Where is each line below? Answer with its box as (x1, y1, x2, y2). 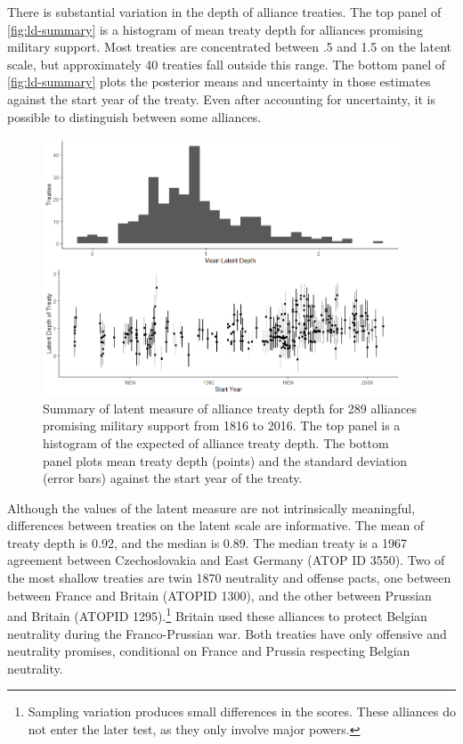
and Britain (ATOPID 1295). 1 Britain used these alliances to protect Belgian (7, 604, 427, 625)
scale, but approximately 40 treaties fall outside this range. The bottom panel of (7, 54, 445, 73)
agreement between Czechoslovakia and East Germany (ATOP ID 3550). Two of (7, 551, 445, 569)
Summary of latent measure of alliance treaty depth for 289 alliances (43, 398, 417, 417)
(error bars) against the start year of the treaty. (43, 469, 303, 487)
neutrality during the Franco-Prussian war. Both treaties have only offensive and (7, 624, 447, 642)
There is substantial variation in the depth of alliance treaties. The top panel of (7, 3, 442, 20)
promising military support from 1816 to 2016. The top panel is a (43, 416, 401, 435)
